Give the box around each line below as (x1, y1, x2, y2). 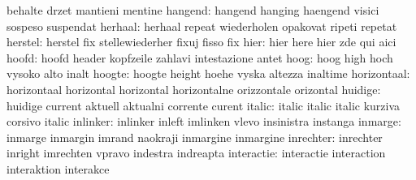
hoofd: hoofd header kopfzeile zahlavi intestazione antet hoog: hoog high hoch (6, 49, 393, 66)
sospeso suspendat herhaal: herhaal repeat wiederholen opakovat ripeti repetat (6, 17, 397, 34)
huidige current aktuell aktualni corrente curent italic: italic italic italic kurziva (6, 96, 401, 114)
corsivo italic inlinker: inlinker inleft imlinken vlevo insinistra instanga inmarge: (6, 113, 401, 130)
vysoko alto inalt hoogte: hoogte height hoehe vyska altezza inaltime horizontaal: (6, 65, 410, 82)
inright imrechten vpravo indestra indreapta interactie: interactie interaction (6, 144, 386, 161)
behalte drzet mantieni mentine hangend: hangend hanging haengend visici (6, 2, 379, 18)
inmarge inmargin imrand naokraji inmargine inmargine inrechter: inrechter (6, 128, 383, 145)
